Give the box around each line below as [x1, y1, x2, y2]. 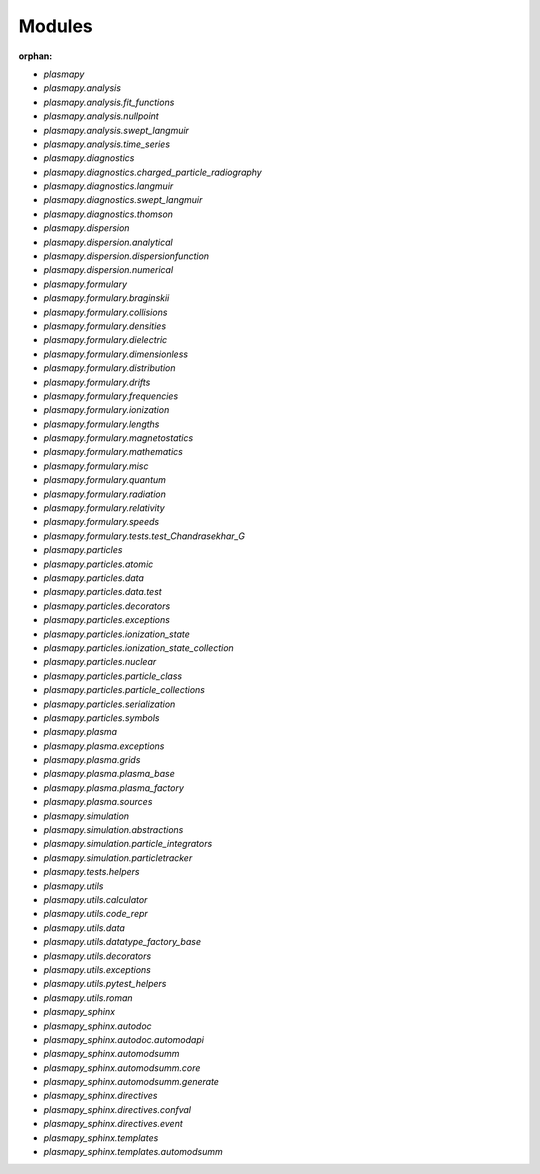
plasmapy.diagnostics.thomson [43, 208, 174, 220]
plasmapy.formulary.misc [43, 460, 149, 472]
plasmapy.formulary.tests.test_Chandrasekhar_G [43, 530, 245, 542]
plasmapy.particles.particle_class [43, 670, 183, 682]
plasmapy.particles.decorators [43, 600, 171, 612]
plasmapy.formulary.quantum [43, 474, 167, 486]
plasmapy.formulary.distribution [43, 362, 176, 374]
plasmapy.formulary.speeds [43, 516, 160, 528]
